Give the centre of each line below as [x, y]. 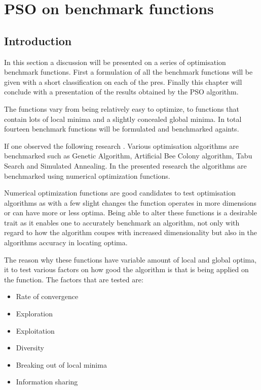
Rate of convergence [47, 296]
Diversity [30, 348]
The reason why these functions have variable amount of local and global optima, [130, 259]
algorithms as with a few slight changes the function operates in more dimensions [130, 202]
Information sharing [47, 382]
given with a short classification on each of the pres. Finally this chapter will [123, 82]
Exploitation [35, 330]
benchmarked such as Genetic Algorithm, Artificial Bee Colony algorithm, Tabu [128, 156]
